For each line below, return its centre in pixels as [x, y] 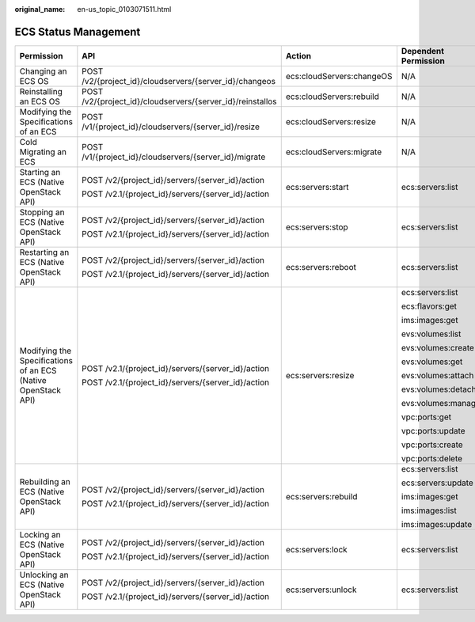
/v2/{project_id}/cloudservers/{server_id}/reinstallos [179, 101]
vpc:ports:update [433, 430]
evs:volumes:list [431, 334]
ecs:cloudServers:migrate [334, 152]
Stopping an [42, 212]
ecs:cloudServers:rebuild [332, 97]
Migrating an [43, 152]
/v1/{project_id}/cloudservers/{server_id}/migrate [174, 157]
